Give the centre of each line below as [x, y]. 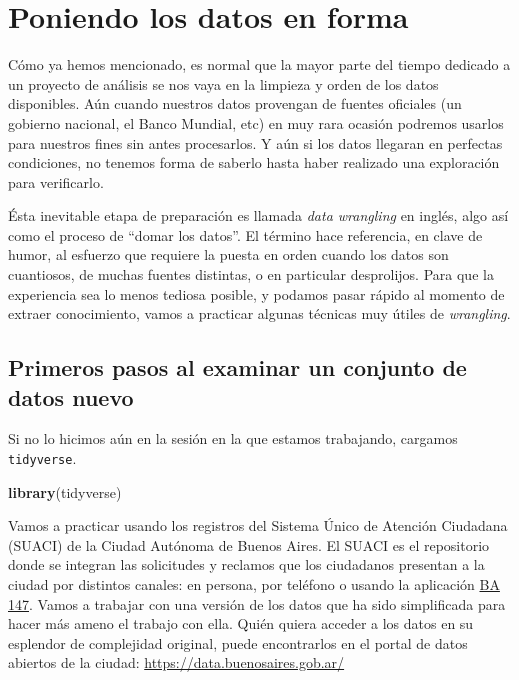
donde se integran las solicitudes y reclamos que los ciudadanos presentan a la [246, 564]
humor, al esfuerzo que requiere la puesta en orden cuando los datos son [228, 254]
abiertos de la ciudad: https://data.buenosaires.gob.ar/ [176, 662]
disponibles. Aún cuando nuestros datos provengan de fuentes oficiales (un [235, 103]
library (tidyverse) [65, 491]
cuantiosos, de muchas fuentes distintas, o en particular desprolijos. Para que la [251, 274]
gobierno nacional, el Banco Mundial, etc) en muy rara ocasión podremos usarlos [256, 122]
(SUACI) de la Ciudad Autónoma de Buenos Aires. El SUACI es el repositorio [249, 544]
